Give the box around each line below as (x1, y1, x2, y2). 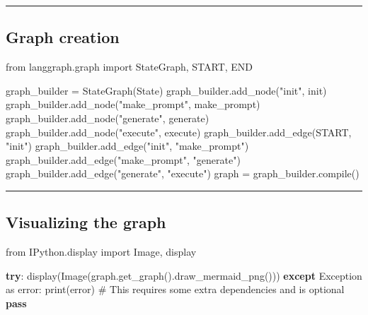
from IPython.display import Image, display (6, 244, 197, 259)
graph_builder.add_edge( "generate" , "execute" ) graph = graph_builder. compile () (6, 166, 360, 181)
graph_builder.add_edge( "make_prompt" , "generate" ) (6, 152, 241, 167)
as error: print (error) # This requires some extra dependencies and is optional (6, 282, 345, 297)
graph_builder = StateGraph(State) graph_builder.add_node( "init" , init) (6, 83, 327, 97)
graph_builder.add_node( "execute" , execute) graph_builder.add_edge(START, (6, 124, 352, 139)
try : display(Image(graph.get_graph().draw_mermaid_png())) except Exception (6, 268, 362, 283)
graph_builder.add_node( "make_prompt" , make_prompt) (6, 97, 260, 112)
